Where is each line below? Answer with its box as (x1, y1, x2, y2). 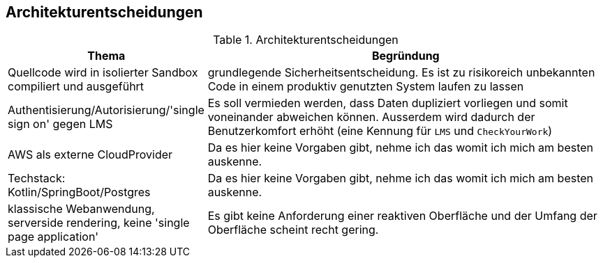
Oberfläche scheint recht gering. (207, 223, 379, 237)
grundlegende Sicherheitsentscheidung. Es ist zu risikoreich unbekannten (207, 65, 595, 80)
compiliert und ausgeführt (8, 79, 144, 94)
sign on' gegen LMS (8, 117, 113, 131)
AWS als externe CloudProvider (8, 148, 173, 162)
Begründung (371, 49, 440, 63)
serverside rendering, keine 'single (8, 216, 190, 230)
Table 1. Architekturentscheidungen (213, 33, 399, 47)
